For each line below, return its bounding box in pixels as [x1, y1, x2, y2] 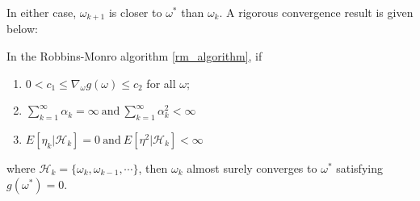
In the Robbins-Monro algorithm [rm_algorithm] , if [6, 48, 262, 65]
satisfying [336, 160, 383, 177]
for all [146, 74, 176, 91]
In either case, [6, 4, 77, 20]
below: [6, 20, 38, 37]
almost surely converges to [187, 160, 317, 177]
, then [138, 160, 168, 177]
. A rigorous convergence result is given [219, 4, 414, 20]
